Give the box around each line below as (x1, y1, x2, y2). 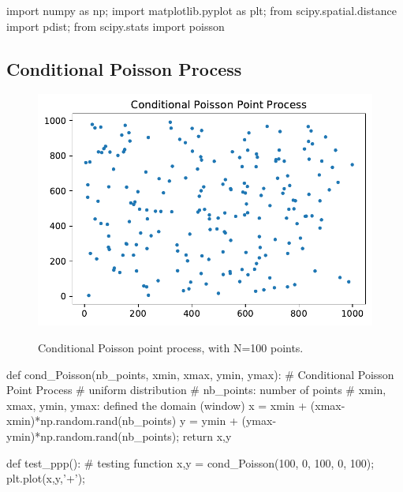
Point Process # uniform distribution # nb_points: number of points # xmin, (6, 381, 386, 398)
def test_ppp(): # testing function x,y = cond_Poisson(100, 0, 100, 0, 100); (6, 454, 375, 471)
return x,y (182, 427, 232, 444)
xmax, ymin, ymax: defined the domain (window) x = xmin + (6, 396, 308, 413)
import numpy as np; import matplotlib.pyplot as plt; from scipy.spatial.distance (6, 2, 397, 18)
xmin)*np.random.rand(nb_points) (6, 412, 177, 429)
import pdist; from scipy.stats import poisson (6, 17, 225, 34)
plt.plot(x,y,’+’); (6, 470, 86, 486)
